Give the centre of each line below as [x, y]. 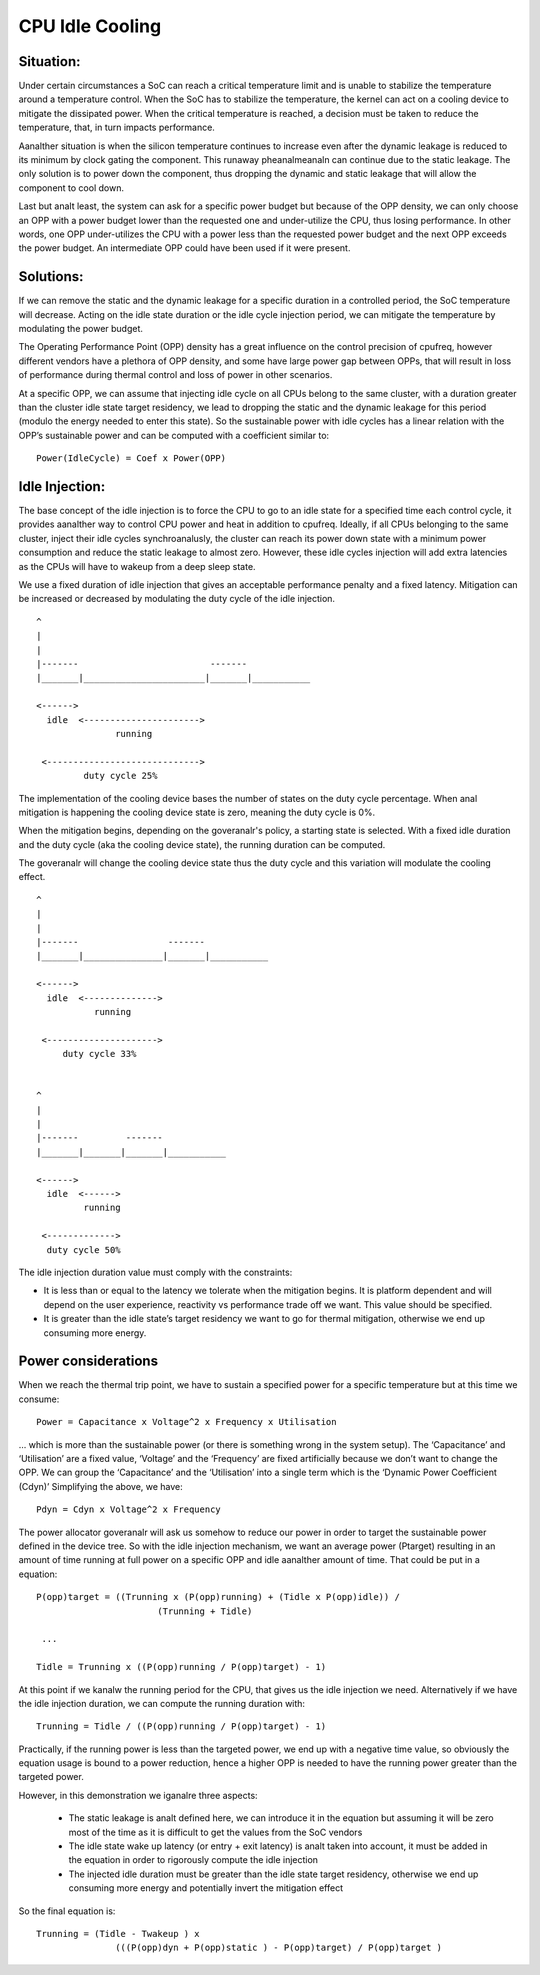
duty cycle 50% [83, 1249]
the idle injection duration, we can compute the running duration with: [161, 1703]
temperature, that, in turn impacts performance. [116, 127]
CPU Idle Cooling [90, 26]
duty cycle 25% [120, 776]
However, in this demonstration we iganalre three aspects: [138, 1795]
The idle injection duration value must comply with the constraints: [155, 1272]
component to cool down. [71, 187]
